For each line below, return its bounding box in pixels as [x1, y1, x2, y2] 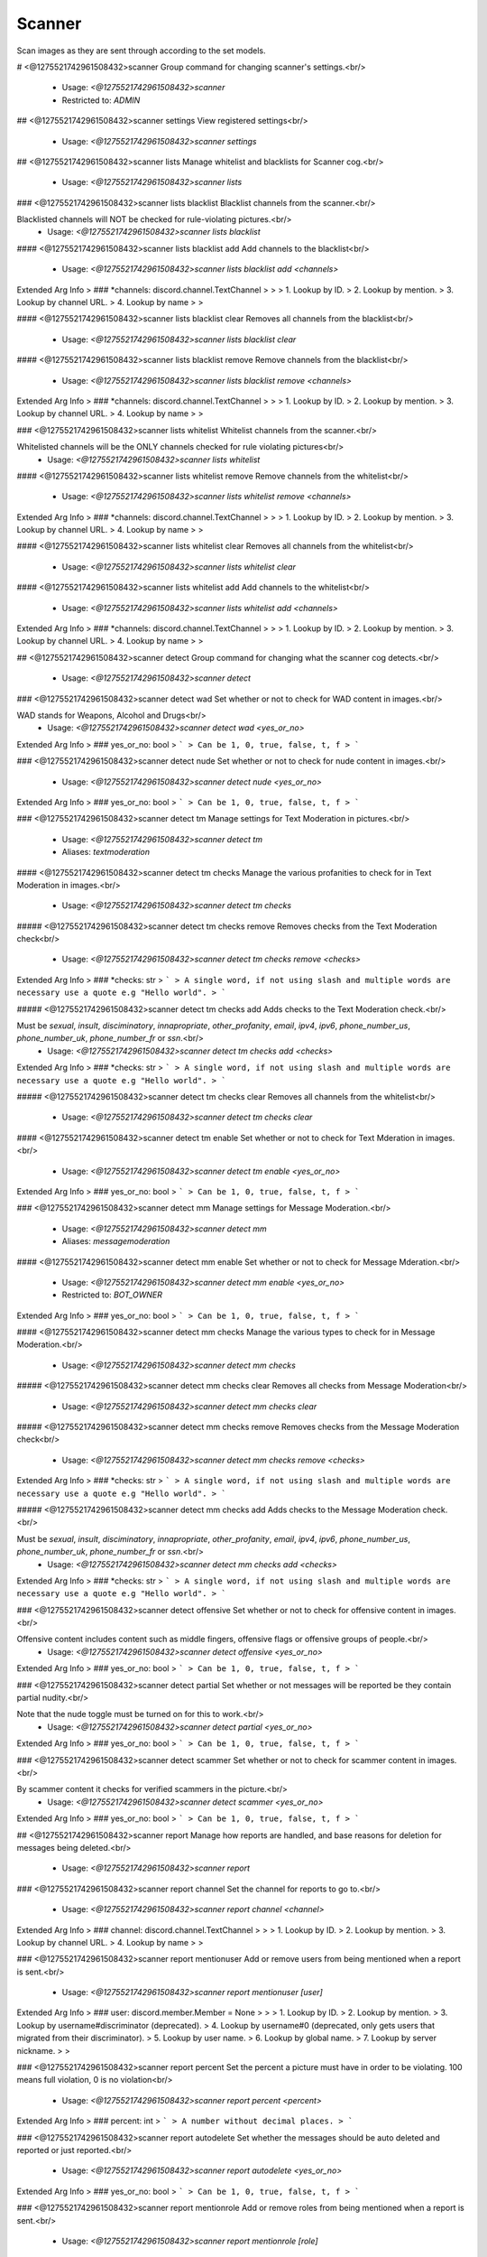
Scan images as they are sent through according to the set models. [16, 45, 266, 56]
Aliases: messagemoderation [61, 1236, 170, 1247]
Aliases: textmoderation [61, 847, 151, 858]
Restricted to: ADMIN [61, 95, 141, 106]
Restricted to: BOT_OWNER [61, 1289, 162, 1300]
